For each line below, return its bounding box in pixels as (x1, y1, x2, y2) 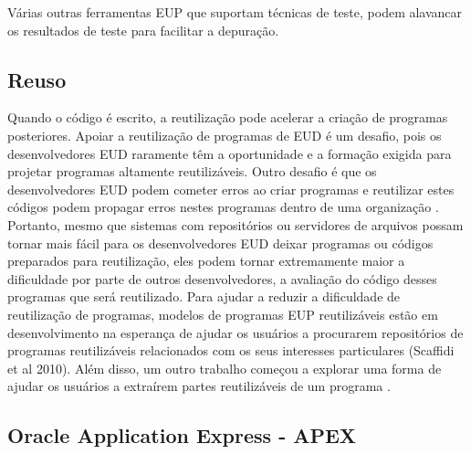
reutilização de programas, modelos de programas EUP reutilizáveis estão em (7, 304, 438, 323)
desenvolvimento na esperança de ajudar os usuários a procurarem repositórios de (7, 322, 464, 342)
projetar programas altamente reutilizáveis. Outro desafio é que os (7, 162, 377, 181)
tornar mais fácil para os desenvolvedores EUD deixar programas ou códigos (7, 233, 434, 252)
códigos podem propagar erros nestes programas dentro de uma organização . (7, 197, 439, 216)
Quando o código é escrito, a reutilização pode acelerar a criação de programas (7, 108, 448, 127)
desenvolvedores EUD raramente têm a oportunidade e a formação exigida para (7, 143, 452, 163)
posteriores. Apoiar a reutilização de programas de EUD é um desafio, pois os (7, 125, 442, 144)
